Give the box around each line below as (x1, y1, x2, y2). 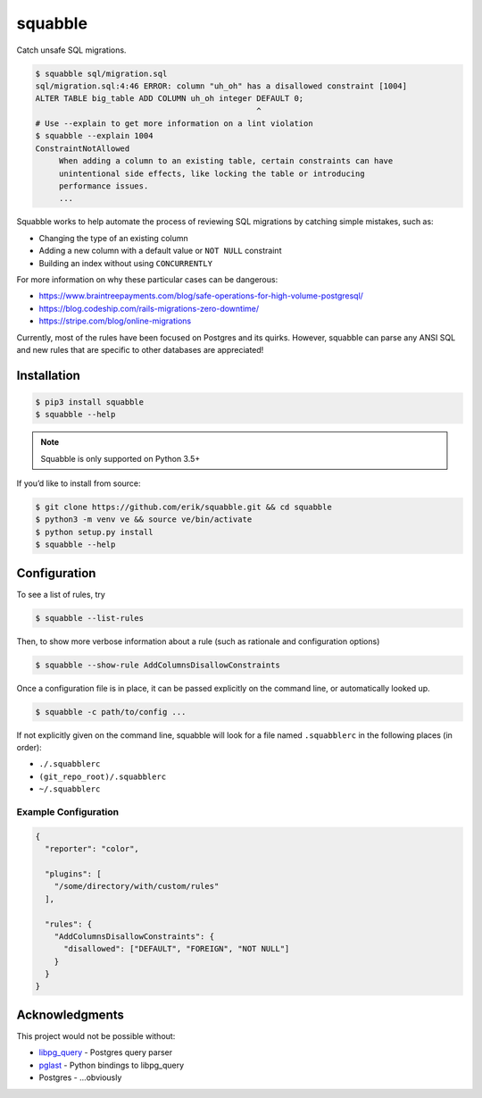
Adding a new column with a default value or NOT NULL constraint (38, 246, 282, 256)
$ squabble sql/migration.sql (35, 68, 168, 79)
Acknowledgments (16, 1007, 125, 1022)
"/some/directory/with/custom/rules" (54, 881, 220, 892)
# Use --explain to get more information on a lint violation (35, 119, 313, 129)
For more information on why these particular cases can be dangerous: (16, 273, 278, 285)
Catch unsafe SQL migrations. (16, 45, 127, 55)
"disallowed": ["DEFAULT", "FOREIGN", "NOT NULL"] (63, 943, 290, 954)
